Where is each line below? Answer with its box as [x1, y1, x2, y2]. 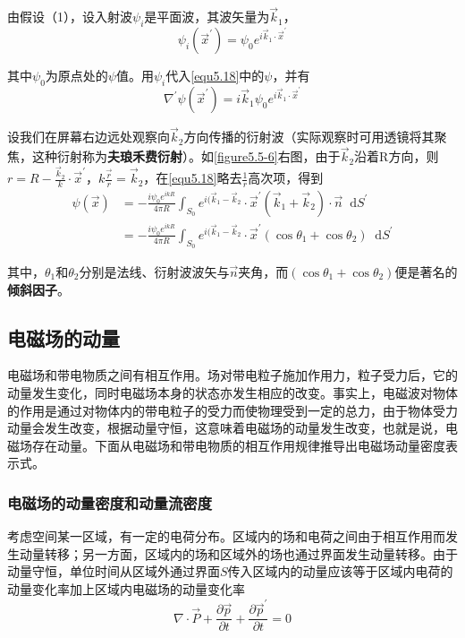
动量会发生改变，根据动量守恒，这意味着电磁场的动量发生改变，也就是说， [7, 418, 445, 437]
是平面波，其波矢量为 [144, 7, 270, 26]
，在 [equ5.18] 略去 [143, 168, 242, 187]
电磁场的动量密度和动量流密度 [7, 491, 213, 513]
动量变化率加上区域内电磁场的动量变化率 [7, 579, 245, 598]
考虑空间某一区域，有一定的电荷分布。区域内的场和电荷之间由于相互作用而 [7, 527, 445, 546]
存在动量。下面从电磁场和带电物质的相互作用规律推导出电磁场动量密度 [31, 435, 445, 454]
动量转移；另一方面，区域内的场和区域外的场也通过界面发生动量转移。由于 [19, 544, 458, 563]
